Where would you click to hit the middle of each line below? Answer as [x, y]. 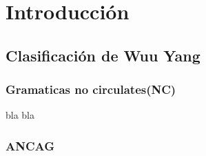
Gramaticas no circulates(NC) [91, 89]
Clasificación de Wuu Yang [103, 55]
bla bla [20, 115]
